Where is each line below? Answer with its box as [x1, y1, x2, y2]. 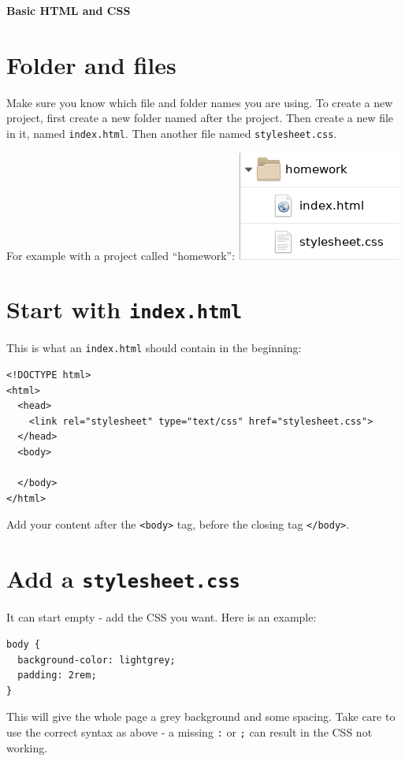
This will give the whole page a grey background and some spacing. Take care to [6, 708, 396, 725]
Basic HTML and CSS [6, 2, 131, 18]
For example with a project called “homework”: [6, 247, 236, 263]
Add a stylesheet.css [6, 562, 240, 595]
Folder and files [6, 48, 176, 80]
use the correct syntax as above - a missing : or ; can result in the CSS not [6, 723, 373, 740]
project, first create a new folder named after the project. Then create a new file [6, 110, 394, 126]
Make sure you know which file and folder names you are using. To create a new [6, 94, 393, 110]
